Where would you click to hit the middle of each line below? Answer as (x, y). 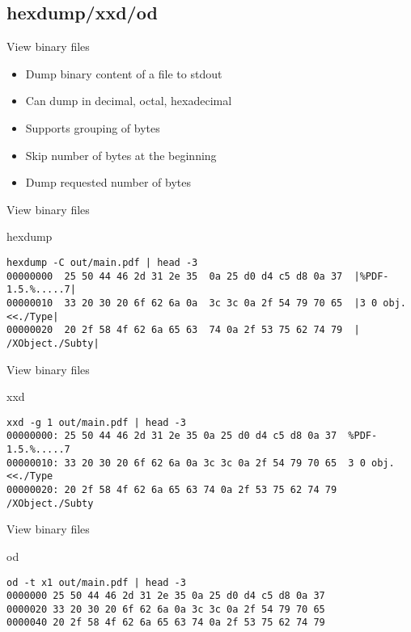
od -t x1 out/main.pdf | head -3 (96, 582)
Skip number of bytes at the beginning (121, 155)
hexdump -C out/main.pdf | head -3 (102, 262)
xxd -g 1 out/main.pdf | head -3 (96, 422)
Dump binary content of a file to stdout (124, 73)
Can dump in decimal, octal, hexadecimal (129, 101)
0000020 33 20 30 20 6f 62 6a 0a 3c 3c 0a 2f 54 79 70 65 (166, 609)
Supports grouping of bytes (93, 127)
